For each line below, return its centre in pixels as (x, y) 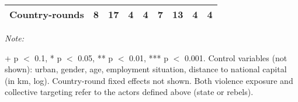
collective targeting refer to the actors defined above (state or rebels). (129, 92)
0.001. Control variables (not (236, 57)
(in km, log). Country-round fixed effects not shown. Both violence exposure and (149, 80)
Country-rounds (47, 14)
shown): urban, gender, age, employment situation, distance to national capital (146, 69)
